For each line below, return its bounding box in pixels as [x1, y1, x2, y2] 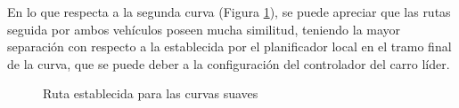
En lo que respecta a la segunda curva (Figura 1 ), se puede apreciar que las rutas [7, 3, 451, 20]
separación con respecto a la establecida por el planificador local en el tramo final [7, 37, 452, 56]
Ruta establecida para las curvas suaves [43, 84, 258, 103]
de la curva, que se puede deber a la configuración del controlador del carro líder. [7, 54, 450, 73]
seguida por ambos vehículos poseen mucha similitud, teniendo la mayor [7, 19, 401, 38]
